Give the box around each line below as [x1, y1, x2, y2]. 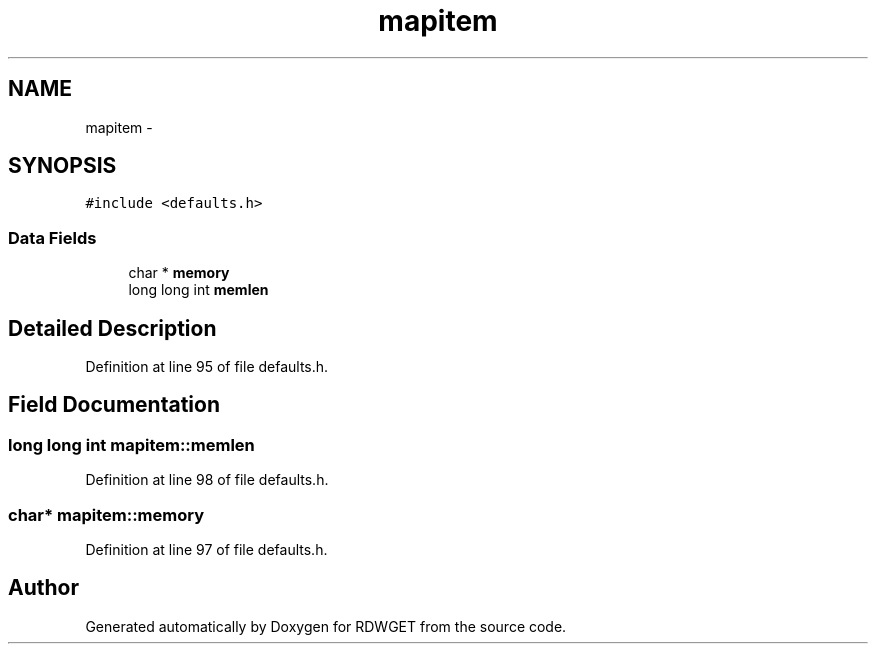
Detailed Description [8, 315, 217, 341]
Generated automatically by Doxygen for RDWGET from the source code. [85, 617, 567, 635]
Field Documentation [8, 392, 220, 418]
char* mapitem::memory [8, 504, 205, 525]
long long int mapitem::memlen [8, 434, 255, 455]
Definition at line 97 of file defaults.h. [85, 541, 328, 558]
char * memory [128, 264, 230, 282]
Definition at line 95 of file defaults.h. [85, 358, 329, 376]
